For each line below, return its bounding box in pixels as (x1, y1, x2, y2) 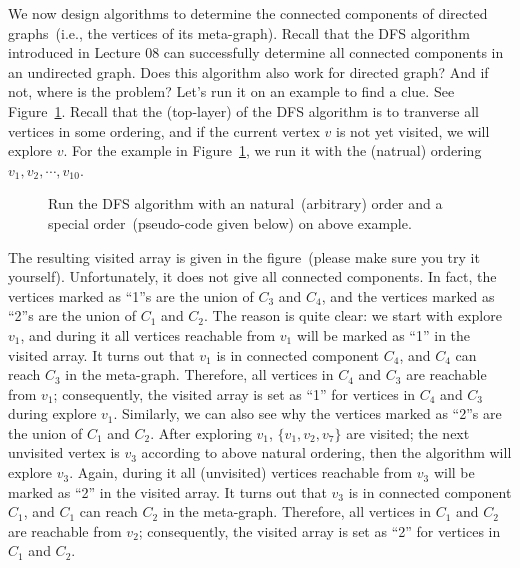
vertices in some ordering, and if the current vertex (8, 120, 320, 141)
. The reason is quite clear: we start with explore (204, 305, 502, 326)
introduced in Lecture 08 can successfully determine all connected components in (8, 42, 504, 63)
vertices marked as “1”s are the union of (8, 285, 254, 306)
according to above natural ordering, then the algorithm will (141, 442, 512, 463)
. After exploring (150, 422, 252, 443)
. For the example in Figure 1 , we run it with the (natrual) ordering (63, 140, 482, 161)
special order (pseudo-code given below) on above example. (48, 212, 412, 233)
